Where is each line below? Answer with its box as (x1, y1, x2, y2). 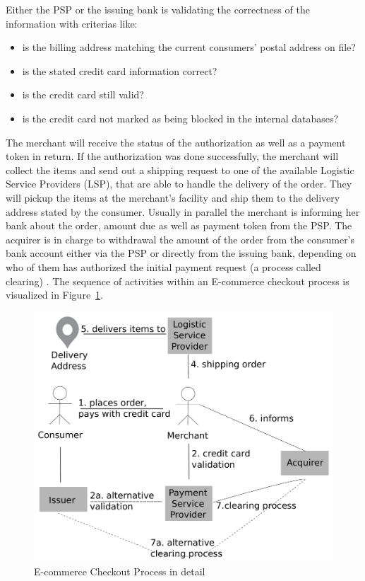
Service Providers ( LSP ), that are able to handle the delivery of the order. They (6, 176, 352, 191)
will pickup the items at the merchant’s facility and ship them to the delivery (6, 190, 340, 205)
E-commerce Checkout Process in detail (34, 563, 205, 578)
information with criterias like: (6, 16, 138, 30)
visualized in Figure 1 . (6, 287, 104, 302)
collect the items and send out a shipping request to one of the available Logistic (6, 162, 354, 177)
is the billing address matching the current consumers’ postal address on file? (22, 40, 356, 54)
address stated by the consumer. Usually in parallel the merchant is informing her (6, 204, 360, 219)
